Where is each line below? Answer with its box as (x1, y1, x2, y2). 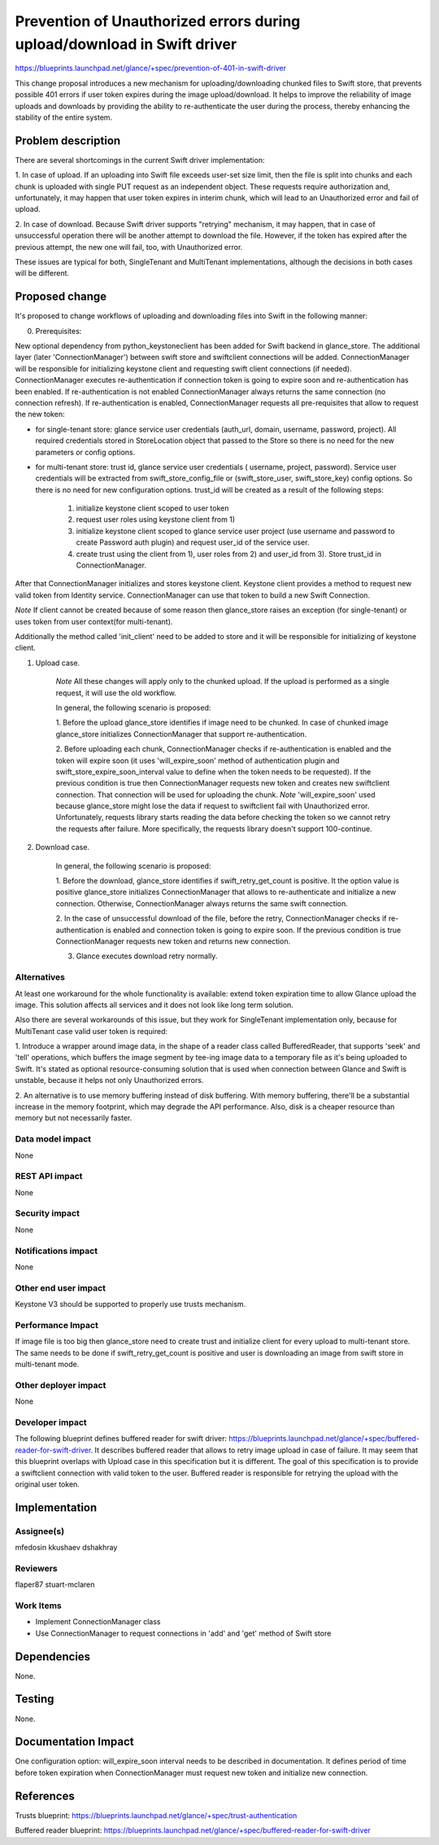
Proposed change (15, 290, 107, 304)
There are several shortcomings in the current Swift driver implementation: (15, 155, 265, 164)
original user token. (15, 1479, 80, 1489)
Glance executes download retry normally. (76, 951, 218, 961)
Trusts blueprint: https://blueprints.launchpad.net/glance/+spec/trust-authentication (15, 1810, 298, 1820)
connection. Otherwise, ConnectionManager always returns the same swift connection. (55, 898, 349, 908)
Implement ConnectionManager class (35, 1617, 161, 1627)
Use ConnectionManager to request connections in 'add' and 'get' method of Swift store (35, 1628, 332, 1638)
